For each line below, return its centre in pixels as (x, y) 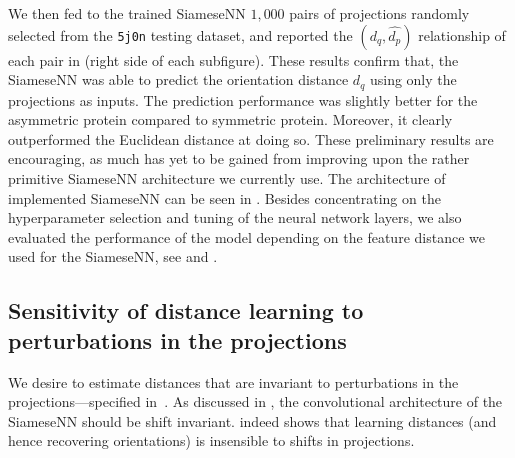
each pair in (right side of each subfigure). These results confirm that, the (233, 59)
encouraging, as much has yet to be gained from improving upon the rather (239, 158)
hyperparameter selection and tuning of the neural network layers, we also (235, 217)
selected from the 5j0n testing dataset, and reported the (180, 34)
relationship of (462, 34)
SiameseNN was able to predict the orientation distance (178, 79)
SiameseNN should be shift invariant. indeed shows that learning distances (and (252, 420)
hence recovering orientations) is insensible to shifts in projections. (211, 440)
